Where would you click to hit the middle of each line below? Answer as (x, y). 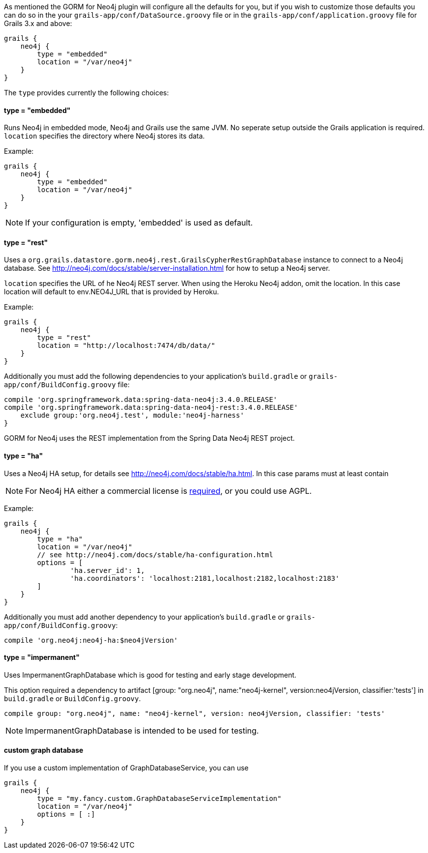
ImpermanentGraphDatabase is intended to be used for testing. (142, 730)
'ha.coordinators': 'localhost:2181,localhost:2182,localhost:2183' (205, 578)
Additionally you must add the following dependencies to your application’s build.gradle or (156, 376)
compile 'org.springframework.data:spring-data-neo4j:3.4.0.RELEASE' (141, 400)
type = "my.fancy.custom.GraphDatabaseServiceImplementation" (159, 799)
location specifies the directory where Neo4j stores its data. (104, 136)
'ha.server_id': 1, (107, 570)
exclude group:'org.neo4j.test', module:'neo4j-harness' (132, 415)
